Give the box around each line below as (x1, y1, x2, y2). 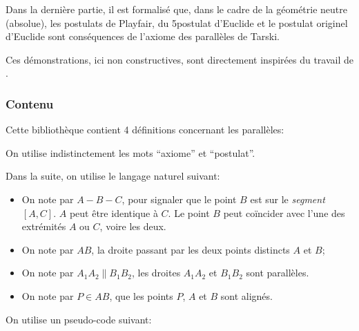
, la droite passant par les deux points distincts (91, 242, 290, 256)
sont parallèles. (246, 265, 309, 280)
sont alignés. (220, 288, 273, 303)
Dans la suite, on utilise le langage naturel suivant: (6, 169, 220, 183)
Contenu (6, 95, 54, 112)
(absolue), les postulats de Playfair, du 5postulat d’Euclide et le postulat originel (6, 15, 348, 30)
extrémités (21, 219, 66, 234)
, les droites (131, 265, 181, 280)
